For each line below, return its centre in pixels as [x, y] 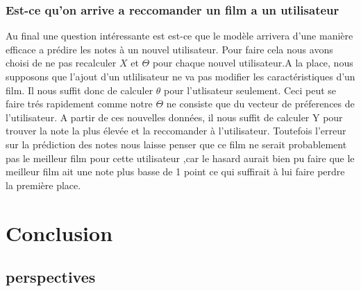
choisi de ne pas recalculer [61, 63]
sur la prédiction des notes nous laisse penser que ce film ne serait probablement [176, 144]
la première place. [43, 185]
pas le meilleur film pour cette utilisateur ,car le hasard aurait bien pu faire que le [180, 158]
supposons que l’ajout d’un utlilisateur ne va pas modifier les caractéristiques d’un [180, 76]
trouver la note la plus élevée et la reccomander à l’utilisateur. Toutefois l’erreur [176, 131]
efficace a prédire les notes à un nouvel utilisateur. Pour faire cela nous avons [169, 49]
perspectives [51, 277]
